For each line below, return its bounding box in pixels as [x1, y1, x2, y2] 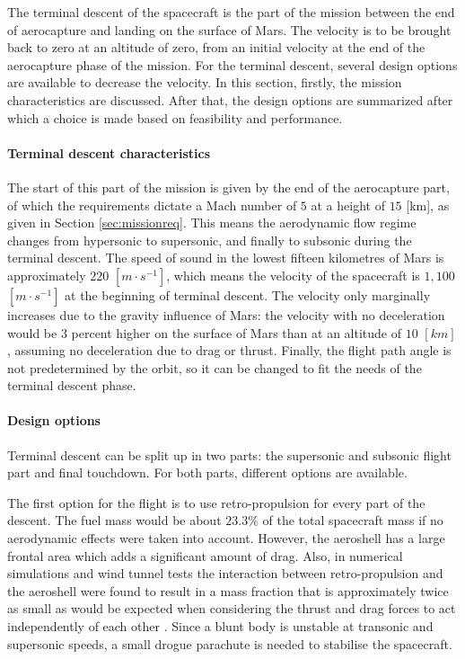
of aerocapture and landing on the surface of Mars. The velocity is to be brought [7, 20, 452, 39]
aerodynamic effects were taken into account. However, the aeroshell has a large [7, 529, 445, 548]
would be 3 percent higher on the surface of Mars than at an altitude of [7, 323, 401, 342]
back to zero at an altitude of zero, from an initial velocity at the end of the [7, 38, 426, 57]
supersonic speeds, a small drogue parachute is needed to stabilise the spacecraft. [7, 634, 452, 653]
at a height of [311, 195, 385, 214]
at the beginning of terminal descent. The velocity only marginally [65, 285, 431, 304]
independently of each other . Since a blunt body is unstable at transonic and [7, 617, 434, 636]
